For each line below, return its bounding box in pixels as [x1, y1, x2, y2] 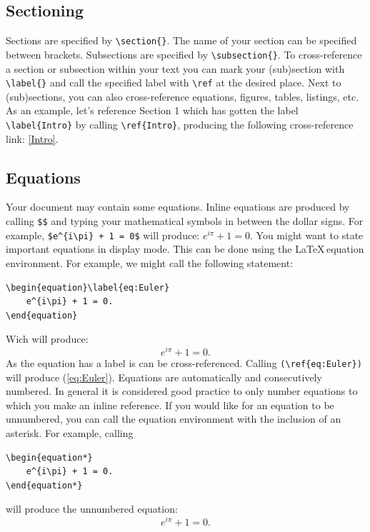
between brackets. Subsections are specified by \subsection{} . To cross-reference [6, 46, 362, 61]
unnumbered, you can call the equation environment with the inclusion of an [6, 411, 341, 426]
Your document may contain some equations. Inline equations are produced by [6, 199, 350, 214]
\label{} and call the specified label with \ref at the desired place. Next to [6, 75, 341, 90]
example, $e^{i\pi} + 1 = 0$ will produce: [6, 227, 200, 242]
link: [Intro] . [6, 131, 59, 146]
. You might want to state [249, 227, 364, 242]
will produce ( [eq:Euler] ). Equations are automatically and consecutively [6, 369, 322, 384]
